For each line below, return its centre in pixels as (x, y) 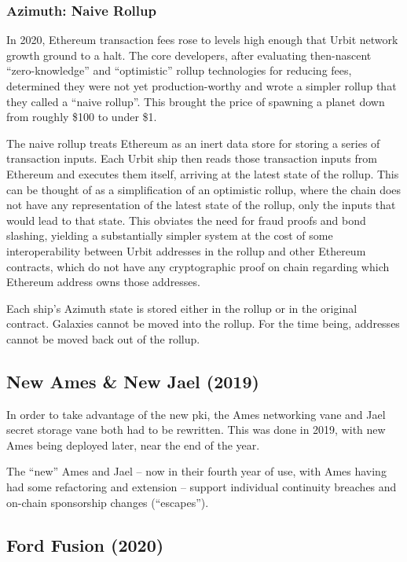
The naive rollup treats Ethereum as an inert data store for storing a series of (193, 143)
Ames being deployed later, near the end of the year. (133, 444)
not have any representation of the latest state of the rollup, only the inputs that (201, 205)
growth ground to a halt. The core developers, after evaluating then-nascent (189, 55)
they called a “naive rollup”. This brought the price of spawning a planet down (196, 101)
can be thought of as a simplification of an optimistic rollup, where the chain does (204, 189)
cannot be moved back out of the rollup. (103, 338)
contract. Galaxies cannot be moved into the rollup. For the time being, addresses (203, 323)
